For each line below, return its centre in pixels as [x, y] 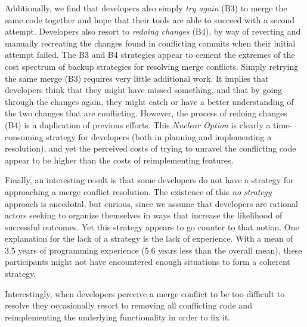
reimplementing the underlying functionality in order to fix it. [118, 317]
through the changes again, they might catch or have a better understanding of [149, 101]
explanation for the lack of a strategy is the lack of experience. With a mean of [149, 238]
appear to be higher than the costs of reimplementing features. [119, 160]
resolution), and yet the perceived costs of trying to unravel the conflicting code [151, 148]
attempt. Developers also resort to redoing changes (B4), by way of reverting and [153, 31]
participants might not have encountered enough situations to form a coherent [148, 262]
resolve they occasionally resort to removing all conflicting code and [128, 305]
